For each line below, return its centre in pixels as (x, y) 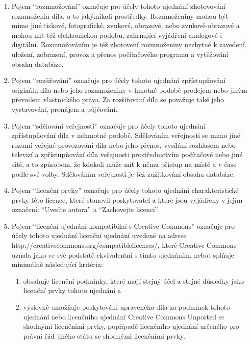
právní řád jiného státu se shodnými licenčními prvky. (104, 335)
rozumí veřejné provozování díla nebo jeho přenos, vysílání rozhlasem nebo (124, 145)
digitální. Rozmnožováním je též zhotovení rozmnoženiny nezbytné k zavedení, (129, 44)
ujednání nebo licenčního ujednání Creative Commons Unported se (124, 316)
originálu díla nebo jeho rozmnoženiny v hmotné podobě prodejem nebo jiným (129, 90)
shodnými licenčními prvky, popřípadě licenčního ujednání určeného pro (131, 326)
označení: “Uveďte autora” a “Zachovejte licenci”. (85, 209)
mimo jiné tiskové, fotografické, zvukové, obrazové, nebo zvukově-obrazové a (125, 25)
